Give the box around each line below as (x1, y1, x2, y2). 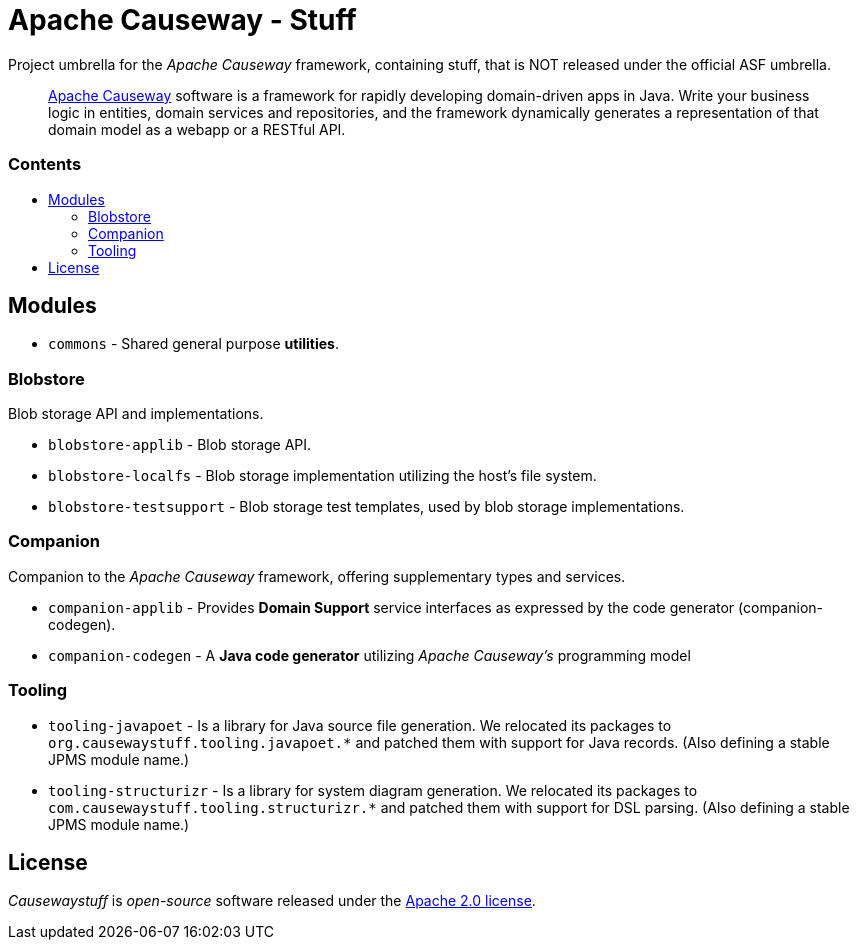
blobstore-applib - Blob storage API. (48, 436, 312, 454)
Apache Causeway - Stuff (8, 3, 357, 37)
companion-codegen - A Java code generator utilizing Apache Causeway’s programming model (48, 646, 691, 664)
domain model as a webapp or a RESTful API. (48, 120, 346, 138)
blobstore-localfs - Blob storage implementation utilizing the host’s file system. (48, 467, 597, 485)
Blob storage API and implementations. (8, 405, 264, 423)
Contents (8, 154, 82, 175)
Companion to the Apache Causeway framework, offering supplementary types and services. (8, 567, 626, 585)
